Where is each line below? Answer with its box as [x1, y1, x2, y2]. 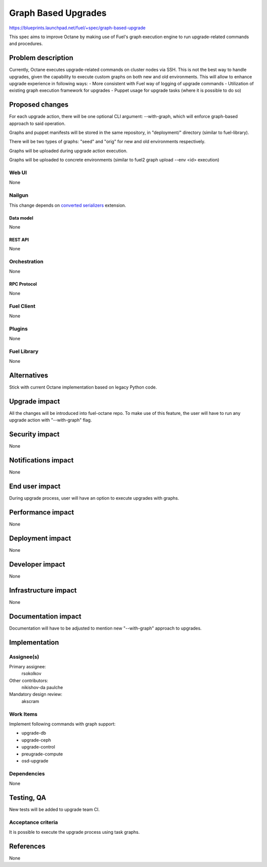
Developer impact [9, 560, 65, 569]
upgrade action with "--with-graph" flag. [9, 417, 92, 423]
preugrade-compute [21, 751, 63, 757]
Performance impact [9, 508, 74, 517]
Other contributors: [9, 677, 48, 684]
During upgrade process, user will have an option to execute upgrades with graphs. [9, 495, 179, 501]
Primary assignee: [9, 663, 46, 669]
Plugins [9, 325, 28, 332]
